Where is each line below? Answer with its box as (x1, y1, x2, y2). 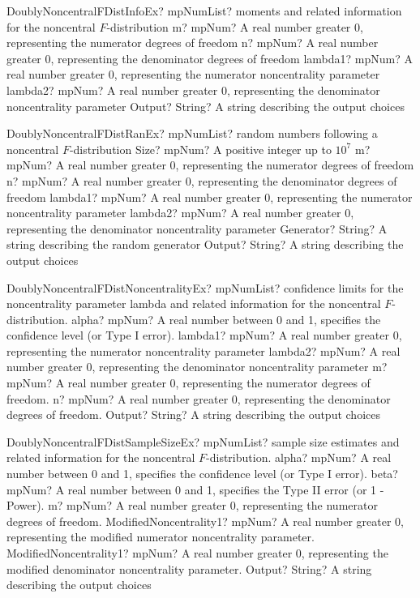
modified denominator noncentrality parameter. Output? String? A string (6, 560, 372, 577)
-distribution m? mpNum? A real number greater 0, (106, 18, 363, 35)
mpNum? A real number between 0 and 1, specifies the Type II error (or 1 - (6, 481, 384, 498)
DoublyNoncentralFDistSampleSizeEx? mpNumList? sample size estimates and (6, 433, 400, 450)
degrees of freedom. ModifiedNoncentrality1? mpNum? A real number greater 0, (6, 512, 404, 529)
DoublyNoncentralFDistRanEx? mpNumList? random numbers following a (6, 125, 378, 142)
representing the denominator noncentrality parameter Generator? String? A (6, 220, 388, 237)
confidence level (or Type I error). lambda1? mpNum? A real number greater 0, (6, 327, 402, 344)
